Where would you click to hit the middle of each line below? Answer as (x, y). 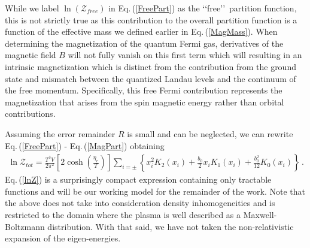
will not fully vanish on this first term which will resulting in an (185, 55)
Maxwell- (260, 214)
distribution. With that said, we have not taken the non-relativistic (171, 226)
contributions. (30, 114)
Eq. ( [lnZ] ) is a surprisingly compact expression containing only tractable (138, 179)
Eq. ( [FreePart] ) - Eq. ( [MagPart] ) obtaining (85, 145)
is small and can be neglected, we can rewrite (210, 133)
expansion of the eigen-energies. (63, 238)
